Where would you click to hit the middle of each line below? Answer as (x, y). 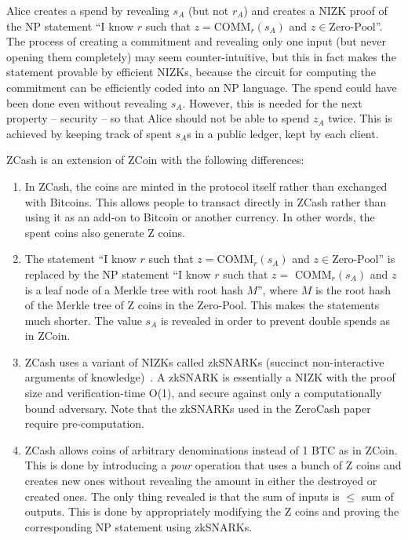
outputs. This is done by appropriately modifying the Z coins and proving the (212, 511)
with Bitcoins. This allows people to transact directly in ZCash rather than (206, 201)
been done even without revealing (87, 102)
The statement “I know (80, 259)
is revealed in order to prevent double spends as (275, 320)
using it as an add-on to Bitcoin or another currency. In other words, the (200, 217)
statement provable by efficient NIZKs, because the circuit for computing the (191, 72)
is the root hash (353, 289)
